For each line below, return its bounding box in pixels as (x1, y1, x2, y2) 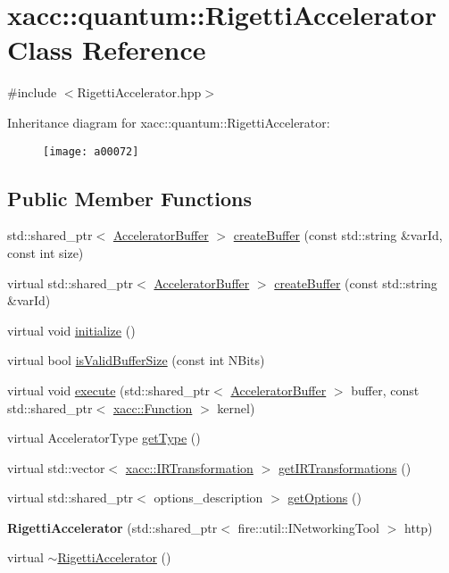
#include (7, 83, 57, 102)
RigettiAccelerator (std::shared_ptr (7, 518, 218, 536)
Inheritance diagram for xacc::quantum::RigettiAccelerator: (7, 112, 330, 131)
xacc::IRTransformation (125, 458, 254, 477)
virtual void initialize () (7, 320, 136, 339)
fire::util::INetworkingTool (237, 518, 379, 536)
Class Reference (7, 31, 206, 68)
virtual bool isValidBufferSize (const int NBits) (7, 351, 265, 370)
